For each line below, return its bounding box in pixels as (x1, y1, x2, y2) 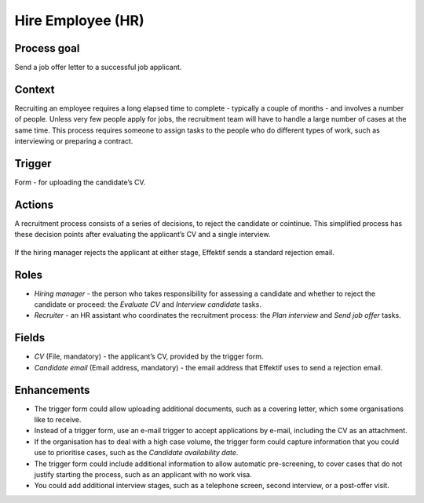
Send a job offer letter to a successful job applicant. (14, 63, 182, 72)
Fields (14, 331, 46, 344)
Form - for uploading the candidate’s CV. (14, 177, 146, 188)
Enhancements (14, 383, 90, 396)
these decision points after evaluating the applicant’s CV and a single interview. (14, 230, 271, 239)
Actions (14, 198, 54, 211)
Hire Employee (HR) (14, 12, 144, 29)
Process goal (14, 42, 80, 55)
